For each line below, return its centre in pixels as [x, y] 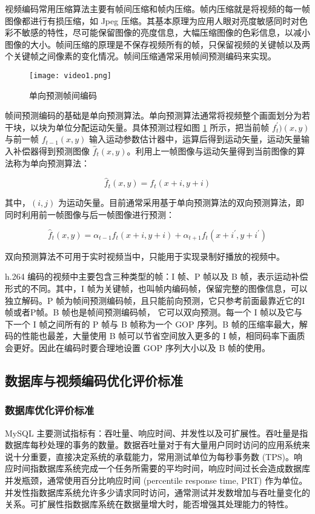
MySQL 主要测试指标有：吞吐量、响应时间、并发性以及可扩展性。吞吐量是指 [157, 433]
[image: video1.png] [71, 75]
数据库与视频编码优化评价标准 [94, 380]
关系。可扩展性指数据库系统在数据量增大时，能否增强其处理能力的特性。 [149, 504]
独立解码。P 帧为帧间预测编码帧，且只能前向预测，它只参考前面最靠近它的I [155, 300]
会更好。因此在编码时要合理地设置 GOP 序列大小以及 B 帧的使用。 [138, 347]
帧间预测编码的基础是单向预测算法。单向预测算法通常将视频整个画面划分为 [153, 115]
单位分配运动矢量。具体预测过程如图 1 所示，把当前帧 [162, 127]
